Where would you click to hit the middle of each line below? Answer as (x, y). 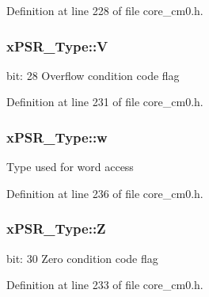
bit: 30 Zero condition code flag (82, 258)
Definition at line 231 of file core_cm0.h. (105, 102)
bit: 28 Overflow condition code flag (93, 75)
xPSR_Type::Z (56, 228)
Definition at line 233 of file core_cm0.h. (105, 285)
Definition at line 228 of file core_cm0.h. (105, 10)
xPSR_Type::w (57, 137)
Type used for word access (70, 167)
